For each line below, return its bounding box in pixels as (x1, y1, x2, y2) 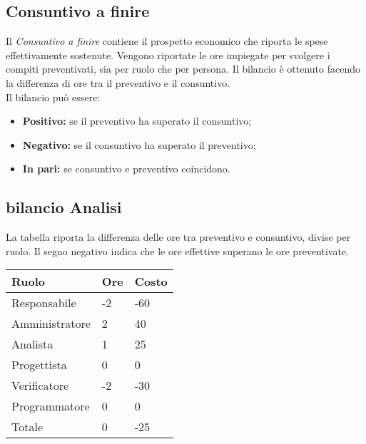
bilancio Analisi (6, 196, 122, 218)
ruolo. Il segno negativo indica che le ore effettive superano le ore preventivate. (6, 243, 349, 258)
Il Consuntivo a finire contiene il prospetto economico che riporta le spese (6, 33, 328, 48)
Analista (11, 336, 54, 353)
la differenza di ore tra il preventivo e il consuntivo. (6, 75, 230, 90)
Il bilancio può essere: (6, 89, 101, 104)
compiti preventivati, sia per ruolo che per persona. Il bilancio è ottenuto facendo (6, 61, 360, 76)
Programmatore (11, 398, 90, 415)
